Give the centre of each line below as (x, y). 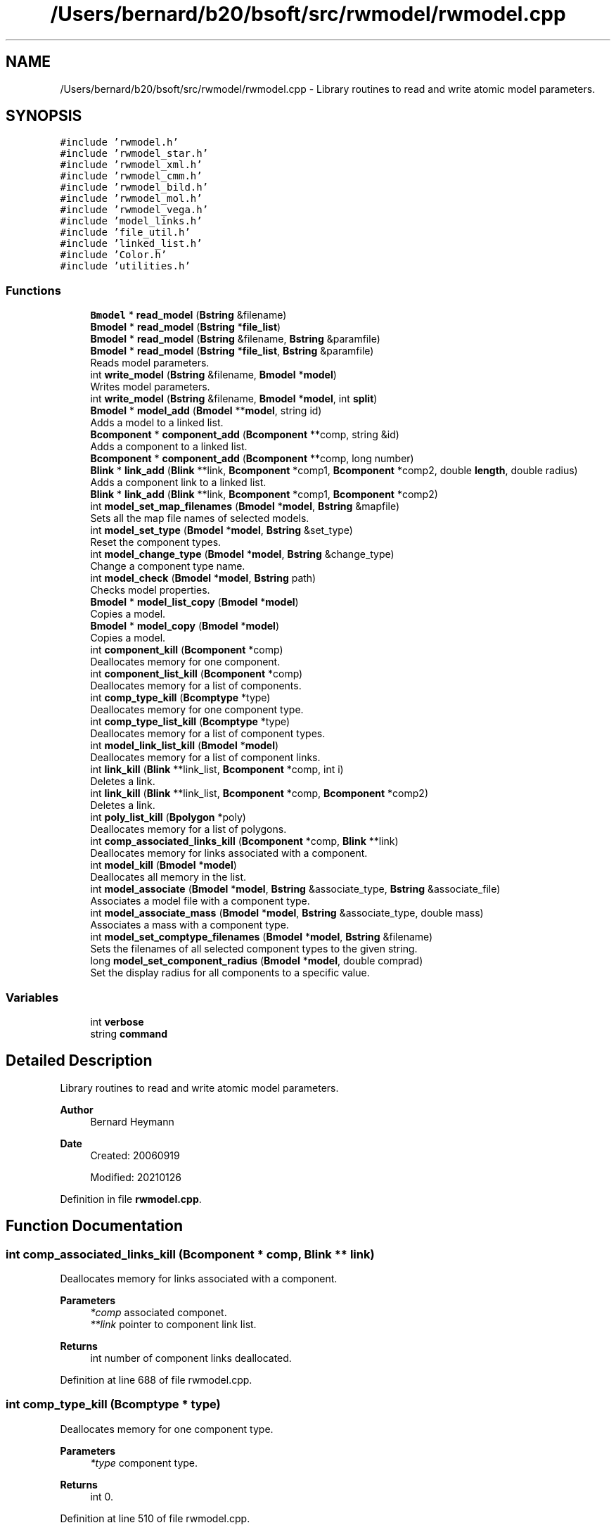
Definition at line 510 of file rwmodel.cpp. (155, 1518)
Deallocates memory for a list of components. (196, 686)
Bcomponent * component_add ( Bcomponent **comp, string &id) (245, 435)
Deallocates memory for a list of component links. (205, 758)
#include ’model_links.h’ (131, 221)
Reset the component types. (156, 542)
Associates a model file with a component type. (200, 901)
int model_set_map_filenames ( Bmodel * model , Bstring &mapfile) (245, 506)
